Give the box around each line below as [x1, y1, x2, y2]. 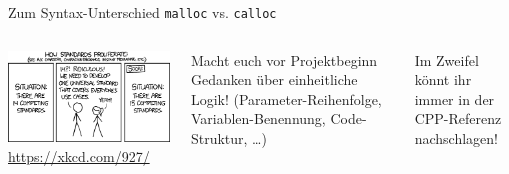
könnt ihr [414, 69, 472, 90]
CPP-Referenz [414, 108, 502, 129]
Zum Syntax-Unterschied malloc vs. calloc [8, 2, 277, 22]
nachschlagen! [414, 128, 498, 149]
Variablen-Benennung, [190, 108, 326, 129]
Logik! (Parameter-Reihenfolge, [190, 88, 382, 109]
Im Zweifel [414, 49, 479, 70]
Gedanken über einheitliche [190, 69, 358, 90]
